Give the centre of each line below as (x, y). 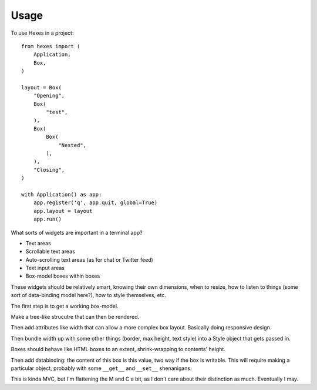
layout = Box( (41, 87)
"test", (57, 112)
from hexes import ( (51, 46)
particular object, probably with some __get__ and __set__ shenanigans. (101, 368)
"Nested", (72, 145)
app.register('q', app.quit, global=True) (95, 203)
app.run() (47, 219)
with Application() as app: (62, 194)
